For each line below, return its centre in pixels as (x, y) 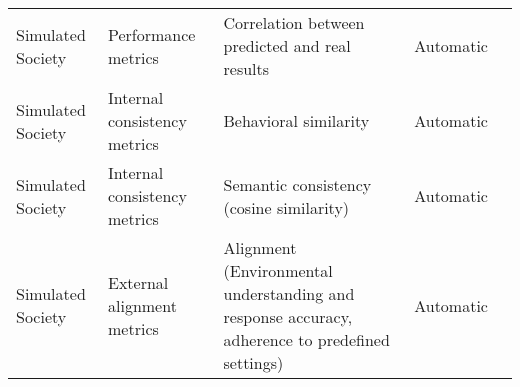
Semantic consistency (297, 184)
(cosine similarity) (286, 207)
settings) (253, 362)
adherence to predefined (306, 339)
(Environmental (278, 270)
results (246, 68)
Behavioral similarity (296, 120)
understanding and (289, 293)
